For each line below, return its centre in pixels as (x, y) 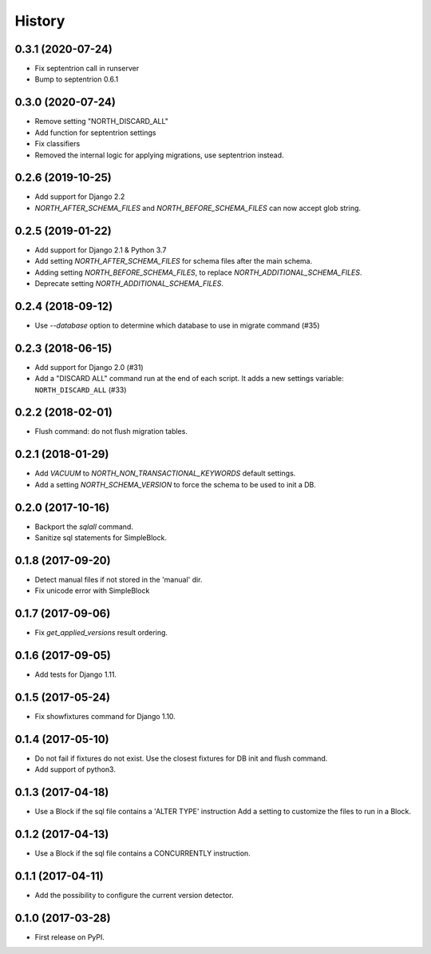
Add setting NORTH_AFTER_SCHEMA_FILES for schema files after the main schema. (174, 261)
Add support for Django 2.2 (80, 197)
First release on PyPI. (70, 937)
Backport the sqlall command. (84, 527)
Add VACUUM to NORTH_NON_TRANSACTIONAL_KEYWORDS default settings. (165, 473)
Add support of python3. (75, 769)
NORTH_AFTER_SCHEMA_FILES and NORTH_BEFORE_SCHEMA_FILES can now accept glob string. (198, 208)
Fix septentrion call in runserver (87, 69)
